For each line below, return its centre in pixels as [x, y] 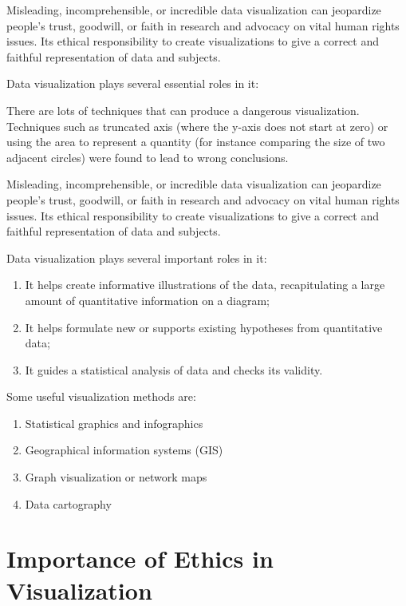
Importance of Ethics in [140, 558]
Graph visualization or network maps [116, 477]
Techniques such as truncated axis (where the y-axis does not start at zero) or [197, 126]
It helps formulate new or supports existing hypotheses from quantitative [204, 327]
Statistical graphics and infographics [114, 423]
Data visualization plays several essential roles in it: [133, 83]
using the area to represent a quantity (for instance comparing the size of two [196, 142]
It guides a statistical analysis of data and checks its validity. [174, 369]
